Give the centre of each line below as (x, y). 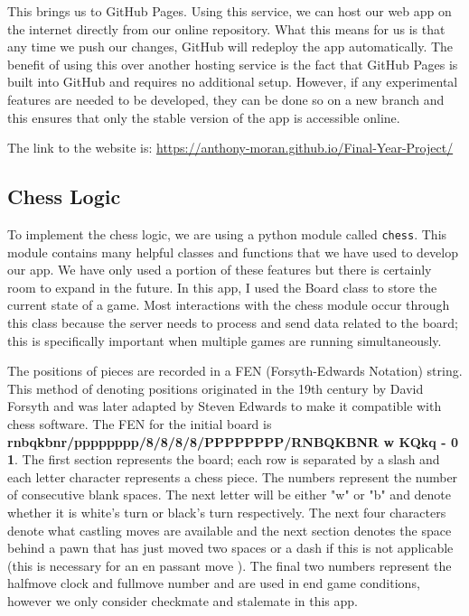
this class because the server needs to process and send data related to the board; (233, 322)
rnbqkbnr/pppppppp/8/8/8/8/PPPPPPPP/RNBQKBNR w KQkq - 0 (233, 441)
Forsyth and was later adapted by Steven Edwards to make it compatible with (225, 406)
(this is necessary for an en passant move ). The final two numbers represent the (230, 565)
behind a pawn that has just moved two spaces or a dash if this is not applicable (230, 548)
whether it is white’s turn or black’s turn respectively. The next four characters (227, 512)
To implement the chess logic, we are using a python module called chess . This (227, 233)
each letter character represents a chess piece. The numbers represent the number (233, 476)
